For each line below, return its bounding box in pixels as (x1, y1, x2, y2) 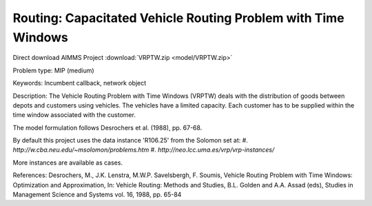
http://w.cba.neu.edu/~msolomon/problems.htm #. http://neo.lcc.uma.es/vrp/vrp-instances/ (12, 145, 275, 154)
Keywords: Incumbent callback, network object (12, 79, 147, 87)
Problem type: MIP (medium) (12, 66, 94, 74)
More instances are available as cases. (12, 158, 123, 167)
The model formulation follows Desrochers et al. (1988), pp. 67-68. (12, 123, 203, 132)
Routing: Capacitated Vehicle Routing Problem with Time (12, 10, 344, 25)
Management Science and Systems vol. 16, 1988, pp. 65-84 (12, 190, 182, 199)
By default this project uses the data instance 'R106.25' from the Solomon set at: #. (12, 136, 248, 145)
